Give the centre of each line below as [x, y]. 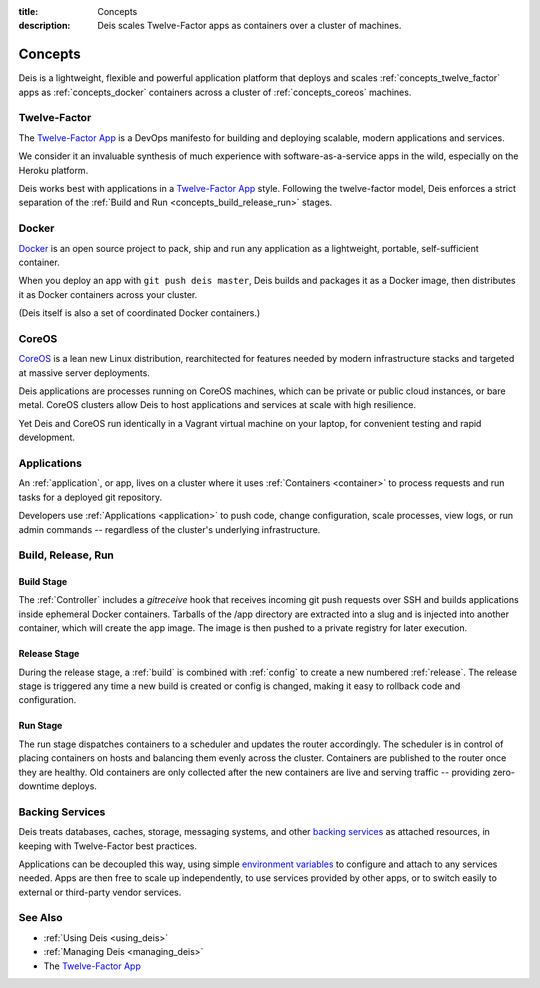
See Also [40, 918]
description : [44, 26]
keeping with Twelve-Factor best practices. [108, 846]
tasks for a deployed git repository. [90, 497]
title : [28, 11]
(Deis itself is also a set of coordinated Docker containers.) [139, 313]
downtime [39, 786]
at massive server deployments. [84, 372]
